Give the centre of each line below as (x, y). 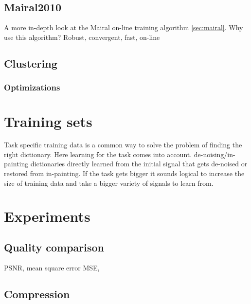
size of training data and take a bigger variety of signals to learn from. (109, 183)
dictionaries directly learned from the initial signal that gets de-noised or (139, 164)
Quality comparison (54, 247)
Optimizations (32, 87)
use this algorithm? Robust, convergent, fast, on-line (82, 37)
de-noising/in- (215, 154)
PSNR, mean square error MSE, (52, 267)
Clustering (31, 63)
